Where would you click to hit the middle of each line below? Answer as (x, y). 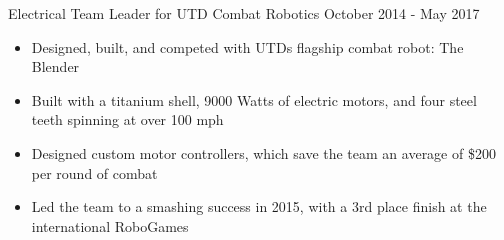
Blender (55, 66)
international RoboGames (110, 225)
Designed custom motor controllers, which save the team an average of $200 (263, 152)
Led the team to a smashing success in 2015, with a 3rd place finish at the (259, 206)
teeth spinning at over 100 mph (127, 119)
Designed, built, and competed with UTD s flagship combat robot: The (247, 46)
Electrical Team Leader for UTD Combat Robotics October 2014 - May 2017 (244, 13)
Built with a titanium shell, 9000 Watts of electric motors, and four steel (254, 99)
